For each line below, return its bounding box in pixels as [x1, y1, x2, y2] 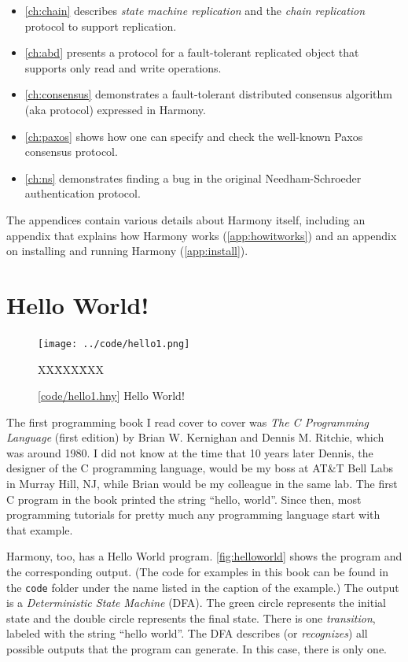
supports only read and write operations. [24, 59, 222, 76]
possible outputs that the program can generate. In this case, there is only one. [6, 641, 387, 657]
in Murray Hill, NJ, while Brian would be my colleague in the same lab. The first [6, 475, 398, 492]
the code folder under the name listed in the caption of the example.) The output [6, 579, 399, 595]
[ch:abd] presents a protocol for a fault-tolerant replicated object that [24, 44, 359, 61]
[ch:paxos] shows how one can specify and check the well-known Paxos [24, 128, 363, 144]
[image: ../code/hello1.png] [38, 338, 190, 349]
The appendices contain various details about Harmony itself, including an [6, 211, 366, 227]
